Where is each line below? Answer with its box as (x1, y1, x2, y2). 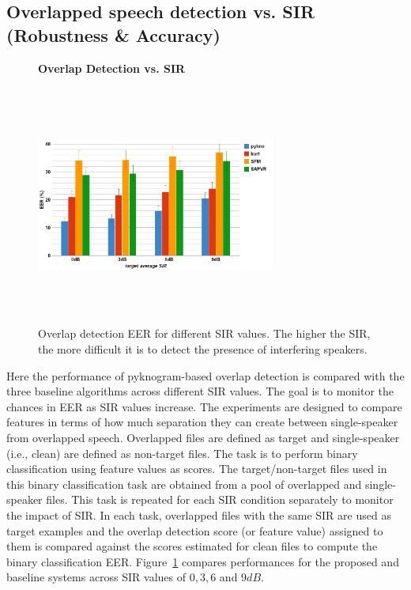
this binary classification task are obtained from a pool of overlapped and (6, 475, 362, 492)
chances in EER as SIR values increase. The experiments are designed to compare (6, 398, 402, 414)
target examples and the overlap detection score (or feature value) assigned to (6, 522, 383, 539)
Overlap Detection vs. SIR (38, 59, 186, 76)
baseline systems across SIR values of (6, 569, 187, 585)
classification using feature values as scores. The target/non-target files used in (6, 460, 387, 477)
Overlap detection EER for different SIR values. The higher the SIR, (38, 325, 371, 342)
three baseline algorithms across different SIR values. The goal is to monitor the (6, 383, 394, 399)
